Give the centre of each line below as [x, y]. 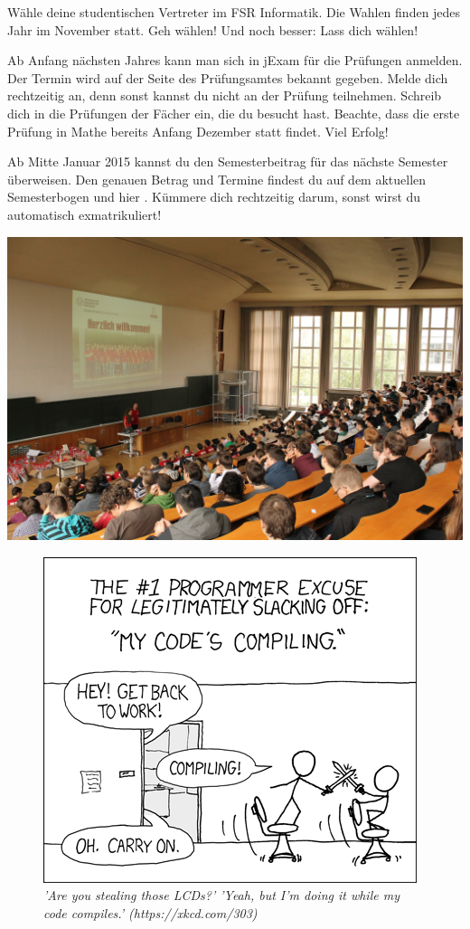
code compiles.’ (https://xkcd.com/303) [150, 912]
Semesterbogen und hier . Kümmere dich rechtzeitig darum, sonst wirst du [214, 197]
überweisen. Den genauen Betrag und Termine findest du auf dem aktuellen [217, 179]
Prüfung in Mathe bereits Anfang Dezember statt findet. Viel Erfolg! [198, 131]
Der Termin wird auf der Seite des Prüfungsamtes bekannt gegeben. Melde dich [228, 77]
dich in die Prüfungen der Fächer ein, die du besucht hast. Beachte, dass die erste [234, 113]
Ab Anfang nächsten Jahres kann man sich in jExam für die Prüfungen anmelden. [235, 60]
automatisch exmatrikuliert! [85, 214]
